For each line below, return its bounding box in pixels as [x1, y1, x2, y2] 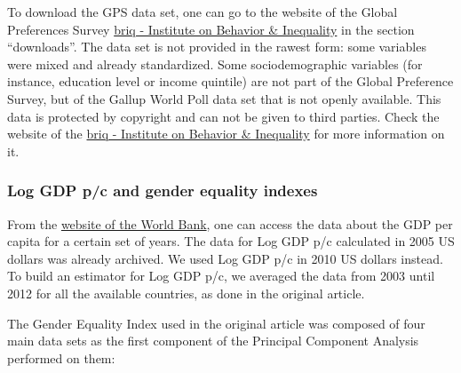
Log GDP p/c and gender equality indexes [7, 179, 318, 202]
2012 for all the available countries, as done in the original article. [7, 283, 365, 302]
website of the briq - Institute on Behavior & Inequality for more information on [7, 124, 445, 143]
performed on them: [7, 348, 115, 367]
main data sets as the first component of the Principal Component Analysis [7, 331, 419, 350]
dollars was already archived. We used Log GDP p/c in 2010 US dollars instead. [7, 249, 443, 267]
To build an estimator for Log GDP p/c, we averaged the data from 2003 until [7, 266, 435, 285]
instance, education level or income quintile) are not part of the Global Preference [7, 72, 454, 91]
